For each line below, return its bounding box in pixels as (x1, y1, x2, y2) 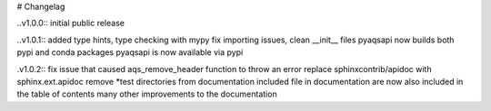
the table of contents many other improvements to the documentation (16, 88, 277, 99)
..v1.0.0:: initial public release (16, 18, 125, 29)
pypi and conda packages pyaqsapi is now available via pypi (16, 47, 244, 58)
